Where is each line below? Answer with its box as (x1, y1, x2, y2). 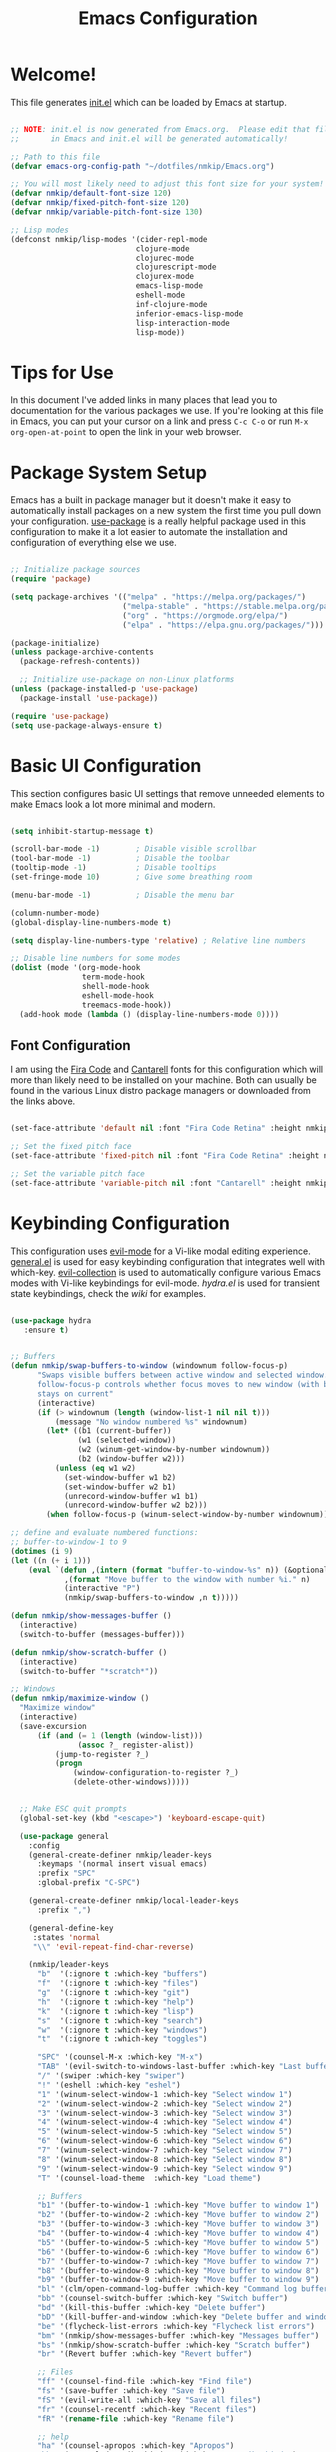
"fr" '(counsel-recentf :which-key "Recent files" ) (36, 2404, 257, 2414)
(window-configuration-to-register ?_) (73, 1768, 240, 1778)
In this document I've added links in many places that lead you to (10, 394, 278, 406)
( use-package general (19, 1831, 110, 1841)
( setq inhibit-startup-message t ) (10, 826, 155, 836)
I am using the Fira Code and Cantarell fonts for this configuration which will (10, 1063, 323, 1076)
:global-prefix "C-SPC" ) (36, 1878, 141, 1888)
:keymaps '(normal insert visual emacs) (36, 1859, 208, 1869)
